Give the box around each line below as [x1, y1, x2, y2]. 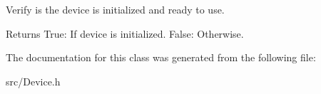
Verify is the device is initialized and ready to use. [6, 2, 225, 16]
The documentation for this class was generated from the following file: [6, 50, 316, 65]
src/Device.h [6, 73, 61, 88]
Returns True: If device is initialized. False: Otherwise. [6, 26, 244, 41]
